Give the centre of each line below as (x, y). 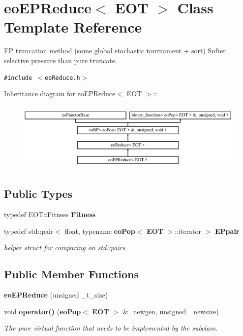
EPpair (227, 231)
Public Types (38, 194)
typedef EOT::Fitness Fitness (50, 214)
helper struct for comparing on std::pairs (65, 247)
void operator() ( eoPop (43, 311)
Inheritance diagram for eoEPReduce (60, 93)
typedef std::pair (29, 231)
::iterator (188, 231)
